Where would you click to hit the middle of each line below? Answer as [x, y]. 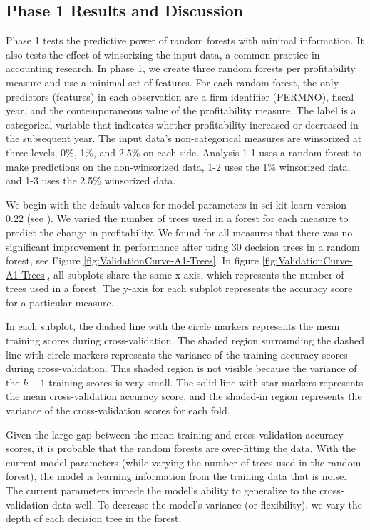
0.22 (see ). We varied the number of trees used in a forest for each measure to [177, 218]
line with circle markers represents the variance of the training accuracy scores [177, 354]
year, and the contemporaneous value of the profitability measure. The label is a [181, 110]
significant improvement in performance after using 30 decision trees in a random [183, 246]
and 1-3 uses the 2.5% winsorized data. [91, 180]
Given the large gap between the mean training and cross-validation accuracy [175, 434]
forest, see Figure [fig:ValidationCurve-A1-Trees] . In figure [132, 260]
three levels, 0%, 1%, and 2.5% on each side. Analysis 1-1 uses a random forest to [184, 152]
